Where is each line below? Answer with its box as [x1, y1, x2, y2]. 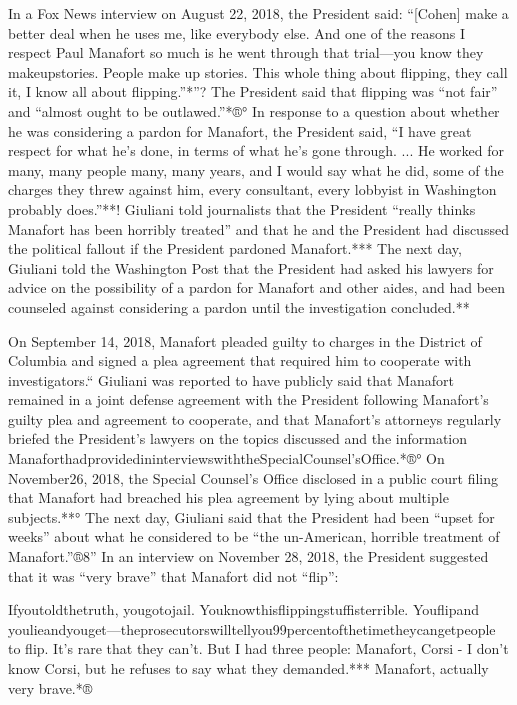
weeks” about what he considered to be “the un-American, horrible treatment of [8, 526, 500, 547]
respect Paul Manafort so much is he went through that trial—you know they [8, 42, 484, 63]
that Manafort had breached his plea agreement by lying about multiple [8, 487, 449, 508]
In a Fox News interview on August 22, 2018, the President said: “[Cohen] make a [8, 3, 509, 23]
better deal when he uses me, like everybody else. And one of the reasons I [8, 22, 466, 43]
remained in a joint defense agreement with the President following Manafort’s [8, 389, 489, 410]
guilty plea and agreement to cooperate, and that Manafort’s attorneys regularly [8, 408, 502, 429]
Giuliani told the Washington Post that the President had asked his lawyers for [8, 257, 494, 278]
